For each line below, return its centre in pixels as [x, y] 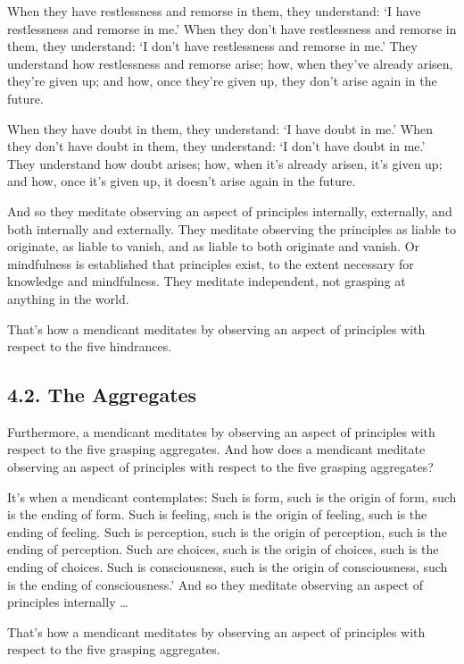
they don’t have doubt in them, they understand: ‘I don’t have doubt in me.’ [216, 146]
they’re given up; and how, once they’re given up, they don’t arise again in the [222, 81]
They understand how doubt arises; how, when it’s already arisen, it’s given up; [225, 163]
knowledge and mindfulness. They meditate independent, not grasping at [207, 281]
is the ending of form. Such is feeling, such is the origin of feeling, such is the [217, 514]
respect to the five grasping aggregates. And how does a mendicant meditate [216, 449]
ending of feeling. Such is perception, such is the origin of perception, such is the [227, 531]
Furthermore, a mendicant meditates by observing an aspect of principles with [221, 431]
